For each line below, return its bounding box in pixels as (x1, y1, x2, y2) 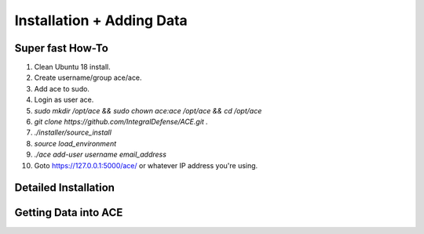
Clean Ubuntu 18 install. (34, 63, 111, 72)
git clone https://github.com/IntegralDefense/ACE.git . (34, 117, 208, 127)
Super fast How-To (14, 41, 109, 55)
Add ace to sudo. (34, 84, 90, 93)
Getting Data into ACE (14, 206, 123, 219)
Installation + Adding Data (14, 12, 188, 29)
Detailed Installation (14, 181, 115, 195)
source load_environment (34, 139, 117, 148)
